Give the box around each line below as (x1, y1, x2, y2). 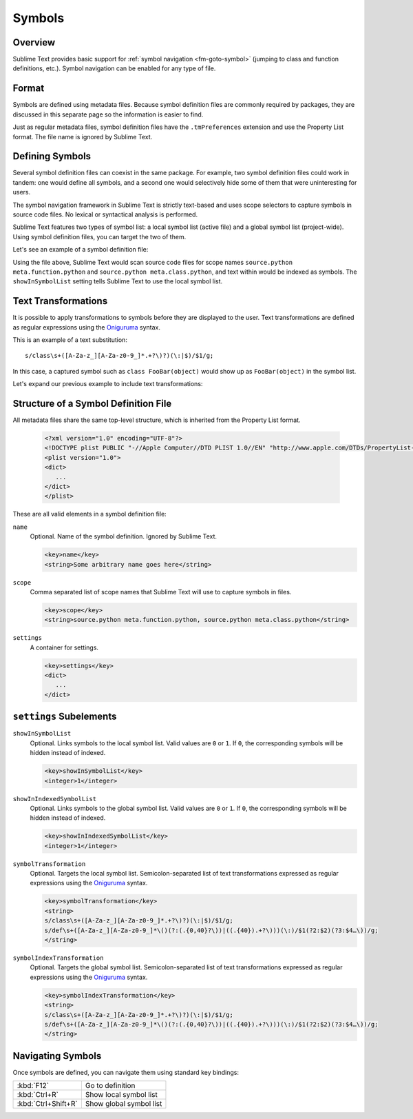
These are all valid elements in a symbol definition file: (12, 510, 167, 518)
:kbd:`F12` (17, 1081, 50, 1091)
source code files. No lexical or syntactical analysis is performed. (12, 210, 198, 219)
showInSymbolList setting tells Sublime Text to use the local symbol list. (12, 277, 223, 285)
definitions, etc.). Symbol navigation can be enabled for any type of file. (12, 64, 216, 72)
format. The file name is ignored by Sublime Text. (12, 132, 153, 141)
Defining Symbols (12, 150, 92, 162)
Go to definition (85, 1081, 136, 1091)
